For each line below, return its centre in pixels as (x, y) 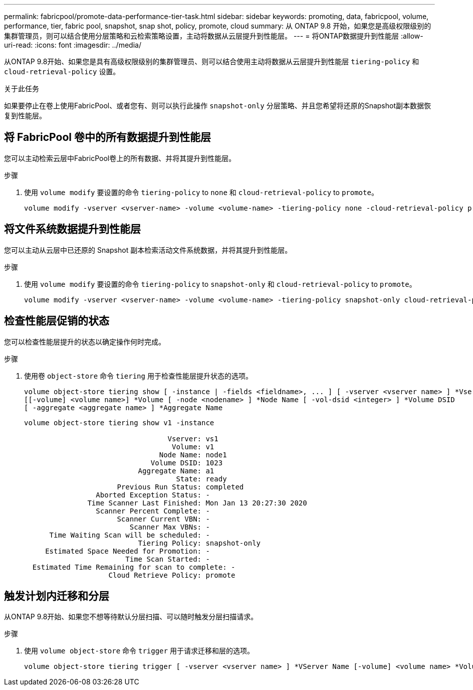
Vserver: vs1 (193, 439)
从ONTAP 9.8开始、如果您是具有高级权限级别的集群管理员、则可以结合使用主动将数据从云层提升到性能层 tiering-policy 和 (212, 61)
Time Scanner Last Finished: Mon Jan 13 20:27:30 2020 (197, 503)
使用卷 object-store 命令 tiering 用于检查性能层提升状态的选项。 (138, 376)
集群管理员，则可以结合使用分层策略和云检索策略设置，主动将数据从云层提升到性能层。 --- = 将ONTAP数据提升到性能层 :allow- (214, 36)
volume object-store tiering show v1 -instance (119, 422)
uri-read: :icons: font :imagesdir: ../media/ (73, 45)
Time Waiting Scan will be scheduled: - (130, 535)
